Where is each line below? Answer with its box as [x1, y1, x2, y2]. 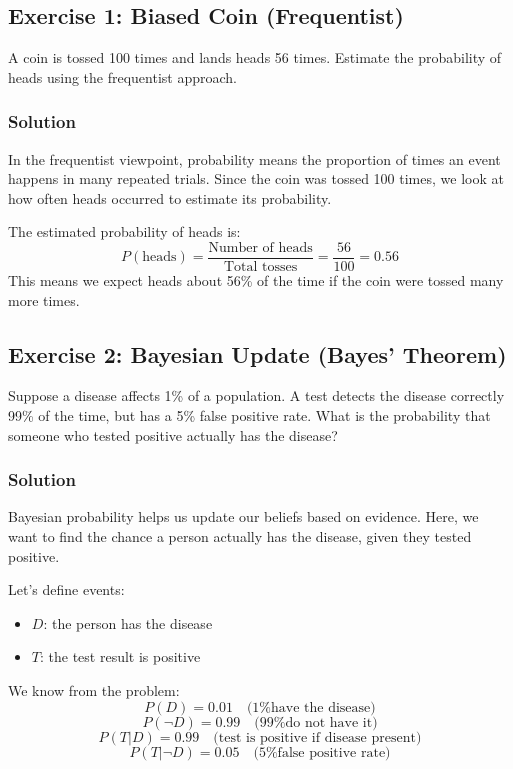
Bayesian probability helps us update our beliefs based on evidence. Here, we [8, 506, 479, 527]
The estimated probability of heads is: [8, 221, 241, 242]
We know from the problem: [8, 680, 180, 700]
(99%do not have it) [254, 715, 378, 730]
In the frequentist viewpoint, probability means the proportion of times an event [8, 148, 501, 169]
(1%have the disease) [246, 700, 376, 715]
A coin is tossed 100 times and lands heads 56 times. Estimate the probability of [8, 47, 502, 68]
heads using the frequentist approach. [8, 66, 237, 87]
